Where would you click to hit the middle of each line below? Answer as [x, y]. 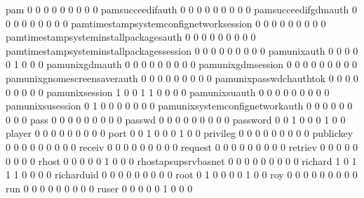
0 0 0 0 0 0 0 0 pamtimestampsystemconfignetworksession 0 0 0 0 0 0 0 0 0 [166, 23]
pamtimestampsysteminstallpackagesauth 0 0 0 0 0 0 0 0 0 [131, 37]
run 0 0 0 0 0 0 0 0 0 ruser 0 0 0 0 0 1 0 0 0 [99, 188]
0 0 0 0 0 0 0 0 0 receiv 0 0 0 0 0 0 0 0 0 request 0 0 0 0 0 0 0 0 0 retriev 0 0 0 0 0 [182, 146]
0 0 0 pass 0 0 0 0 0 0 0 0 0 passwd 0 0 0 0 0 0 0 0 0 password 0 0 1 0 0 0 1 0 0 [176, 119]
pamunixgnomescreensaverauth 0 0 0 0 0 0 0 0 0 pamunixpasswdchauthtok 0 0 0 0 [182, 78]
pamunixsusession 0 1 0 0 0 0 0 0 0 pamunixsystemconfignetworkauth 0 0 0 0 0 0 [179, 106]
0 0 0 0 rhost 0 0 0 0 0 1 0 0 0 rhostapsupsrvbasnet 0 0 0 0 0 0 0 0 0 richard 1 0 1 [181, 160]
